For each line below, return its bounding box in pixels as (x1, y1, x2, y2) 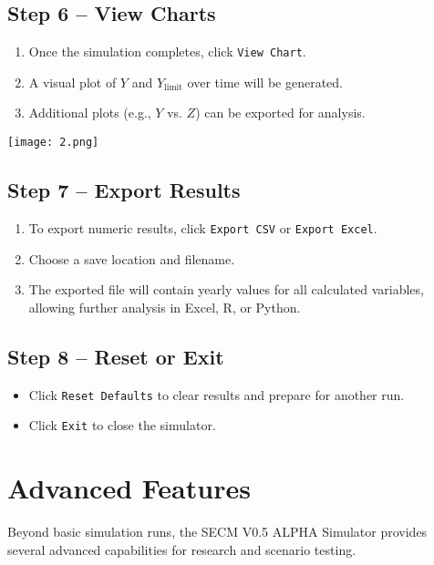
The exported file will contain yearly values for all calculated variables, (28, 280, 424, 299)
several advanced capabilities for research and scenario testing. (7, 539, 356, 559)
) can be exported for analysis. (195, 103, 366, 122)
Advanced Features (7, 469, 251, 507)
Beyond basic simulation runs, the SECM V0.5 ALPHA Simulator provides (7, 521, 428, 540)
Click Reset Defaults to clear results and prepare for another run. (28, 385, 405, 404)
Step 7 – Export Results (7, 176, 241, 204)
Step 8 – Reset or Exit (7, 342, 224, 370)
